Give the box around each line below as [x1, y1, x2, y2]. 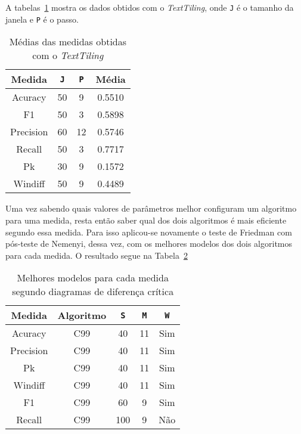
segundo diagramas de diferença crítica [12, 284, 174, 299]
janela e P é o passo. [5, 13, 79, 25]
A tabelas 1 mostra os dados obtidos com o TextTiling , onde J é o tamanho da [5, 1, 294, 13]
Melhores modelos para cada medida [17, 271, 169, 285]
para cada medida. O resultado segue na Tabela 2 [5, 249, 188, 261]
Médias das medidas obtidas [9, 35, 127, 49]
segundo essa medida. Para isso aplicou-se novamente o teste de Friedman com [5, 225, 292, 238]
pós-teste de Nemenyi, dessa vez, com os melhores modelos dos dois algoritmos [5, 237, 293, 250]
